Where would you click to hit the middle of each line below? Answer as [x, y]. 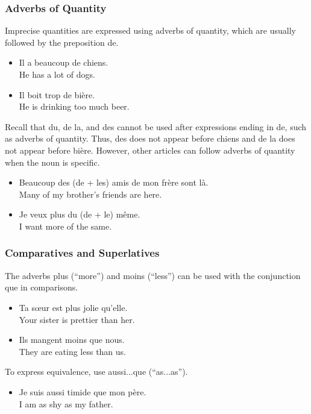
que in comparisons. [42, 287]
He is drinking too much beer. [74, 106]
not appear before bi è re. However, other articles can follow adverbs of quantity [150, 150]
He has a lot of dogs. [57, 74]
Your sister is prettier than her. [77, 319]
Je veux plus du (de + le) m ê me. [80, 214]
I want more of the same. [65, 226]
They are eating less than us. [72, 351]
